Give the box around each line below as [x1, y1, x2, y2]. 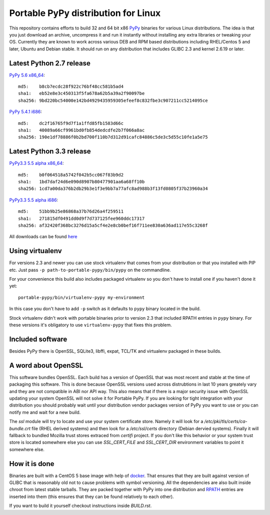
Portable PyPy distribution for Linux [9, 7, 161, 18]
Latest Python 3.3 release [9, 147, 91, 156]
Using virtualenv [9, 247, 62, 255]
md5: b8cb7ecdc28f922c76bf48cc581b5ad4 [18, 84, 124, 89]
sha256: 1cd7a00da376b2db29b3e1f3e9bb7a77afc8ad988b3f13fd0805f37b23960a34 [18, 186, 208, 192]
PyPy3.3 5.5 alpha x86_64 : [9, 160, 64, 166]
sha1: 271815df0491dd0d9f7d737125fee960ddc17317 [18, 215, 145, 221]
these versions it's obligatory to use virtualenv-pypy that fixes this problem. [9, 322, 172, 328]
